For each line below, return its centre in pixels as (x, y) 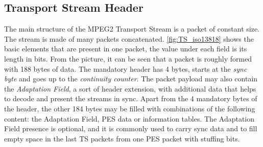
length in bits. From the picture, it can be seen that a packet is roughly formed (128, 58)
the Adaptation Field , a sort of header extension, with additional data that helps (130, 88)
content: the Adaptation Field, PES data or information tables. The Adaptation (129, 118)
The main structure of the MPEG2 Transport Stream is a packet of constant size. (132, 29)
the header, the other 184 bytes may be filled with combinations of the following (130, 108)
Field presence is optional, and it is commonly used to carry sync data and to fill (131, 128)
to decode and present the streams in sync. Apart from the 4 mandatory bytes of (131, 98)
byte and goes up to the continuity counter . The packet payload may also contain (131, 79)
